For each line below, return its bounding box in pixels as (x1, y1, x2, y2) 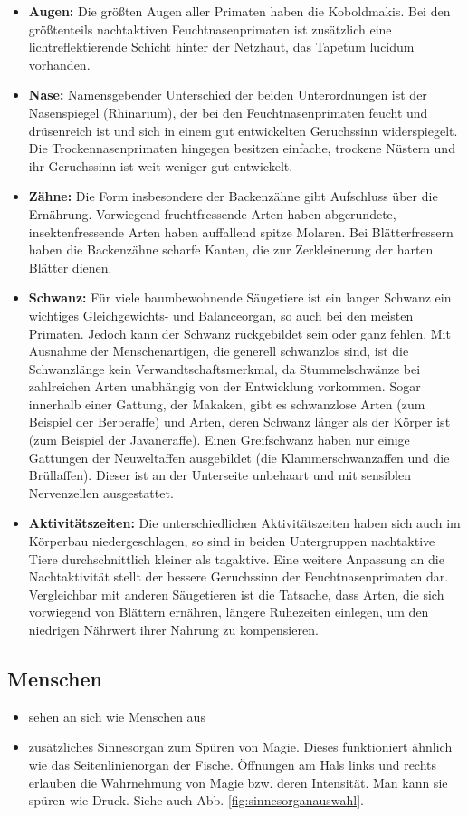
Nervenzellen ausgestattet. (28, 483, 174, 502)
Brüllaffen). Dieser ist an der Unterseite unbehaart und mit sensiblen (28, 466, 411, 485)
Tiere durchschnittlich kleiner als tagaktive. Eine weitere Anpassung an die (28, 549, 444, 568)
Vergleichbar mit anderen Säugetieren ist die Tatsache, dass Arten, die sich (28, 584, 444, 603)
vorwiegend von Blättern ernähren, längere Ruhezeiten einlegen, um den (28, 602, 429, 621)
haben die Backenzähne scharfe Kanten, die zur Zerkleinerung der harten (28, 240, 434, 259)
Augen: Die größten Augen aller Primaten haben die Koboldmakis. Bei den (28, 2, 451, 20)
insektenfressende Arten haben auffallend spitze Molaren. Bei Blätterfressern (28, 222, 454, 241)
